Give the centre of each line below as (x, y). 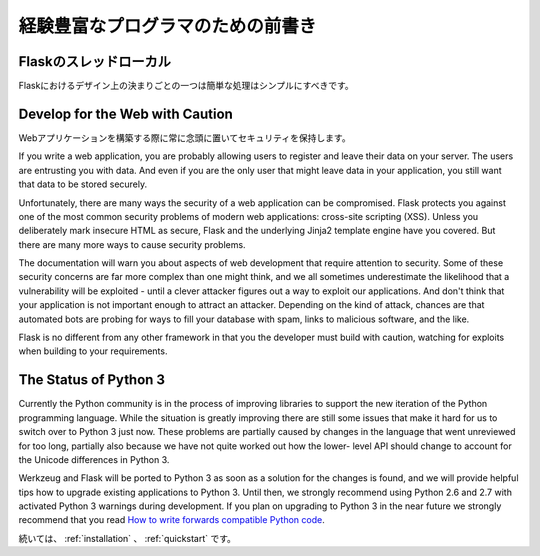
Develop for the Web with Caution (126, 113)
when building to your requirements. (93, 351)
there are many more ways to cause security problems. (132, 244)
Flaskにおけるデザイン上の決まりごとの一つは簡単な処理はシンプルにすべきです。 (186, 86)
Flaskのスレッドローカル (95, 61)
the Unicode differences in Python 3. (94, 459)
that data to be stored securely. (83, 184)
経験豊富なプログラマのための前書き (167, 26)
